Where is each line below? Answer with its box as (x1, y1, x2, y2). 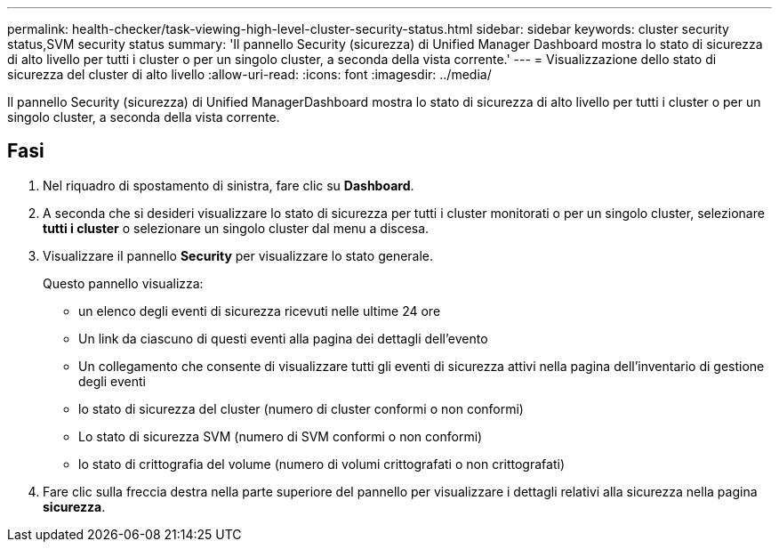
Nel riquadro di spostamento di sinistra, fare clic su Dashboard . (43, 177, 414, 193)
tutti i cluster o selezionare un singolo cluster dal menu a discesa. (43, 220, 430, 236)
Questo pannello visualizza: (43, 275, 204, 291)
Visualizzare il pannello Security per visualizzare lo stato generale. (43, 247, 434, 263)
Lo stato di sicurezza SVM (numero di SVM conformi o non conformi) (78, 428, 483, 444)
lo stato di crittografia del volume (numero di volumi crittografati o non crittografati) (78, 456, 565, 472)
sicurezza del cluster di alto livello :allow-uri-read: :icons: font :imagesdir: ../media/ (7, 67, 492, 82)
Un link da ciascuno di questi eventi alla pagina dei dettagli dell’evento (78, 330, 488, 346)
